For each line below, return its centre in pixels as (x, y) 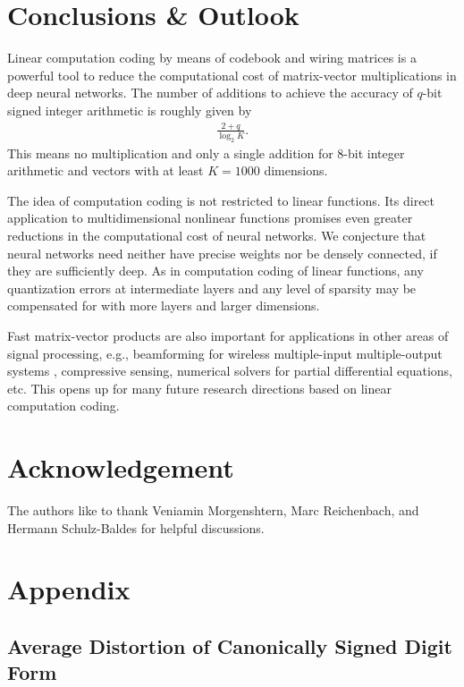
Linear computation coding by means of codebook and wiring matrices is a (212, 58)
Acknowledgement (121, 467)
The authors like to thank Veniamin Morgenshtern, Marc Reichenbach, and (213, 510)
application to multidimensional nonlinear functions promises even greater (210, 218)
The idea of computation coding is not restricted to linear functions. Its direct (221, 200)
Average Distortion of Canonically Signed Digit (230, 646)
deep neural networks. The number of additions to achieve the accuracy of (210, 93)
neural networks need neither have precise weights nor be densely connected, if (222, 253)
